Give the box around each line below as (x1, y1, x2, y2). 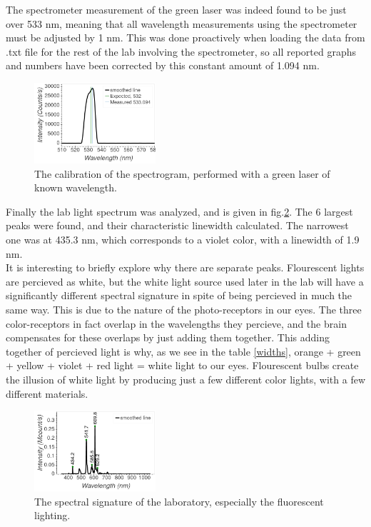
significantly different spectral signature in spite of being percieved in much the (6, 288, 352, 303)
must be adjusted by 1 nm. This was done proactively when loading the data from (6, 30, 365, 45)
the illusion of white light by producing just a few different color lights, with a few (6, 371, 365, 386)
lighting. (34, 508, 71, 523)
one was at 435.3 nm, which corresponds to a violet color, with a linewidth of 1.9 (6, 232, 360, 246)
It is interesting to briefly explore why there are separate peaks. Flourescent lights (6, 260, 365, 275)
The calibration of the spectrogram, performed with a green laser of (34, 166, 330, 181)
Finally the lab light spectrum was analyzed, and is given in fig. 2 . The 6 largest (6, 204, 353, 219)
